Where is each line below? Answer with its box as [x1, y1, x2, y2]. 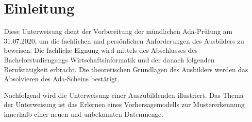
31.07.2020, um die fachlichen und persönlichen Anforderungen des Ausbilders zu [4, 35, 244, 46]
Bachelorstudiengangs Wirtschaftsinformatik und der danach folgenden [4, 54, 215, 64]
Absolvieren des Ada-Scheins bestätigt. [4, 74, 119, 84]
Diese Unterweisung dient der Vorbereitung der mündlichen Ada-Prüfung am [4, 26, 233, 36]
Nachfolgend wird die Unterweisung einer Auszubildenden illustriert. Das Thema [4, 90, 244, 100]
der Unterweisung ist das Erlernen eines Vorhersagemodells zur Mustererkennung [4, 99, 245, 109]
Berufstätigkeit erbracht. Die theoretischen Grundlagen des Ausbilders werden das [4, 64, 248, 74]
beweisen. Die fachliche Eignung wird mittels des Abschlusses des [4, 45, 198, 55]
